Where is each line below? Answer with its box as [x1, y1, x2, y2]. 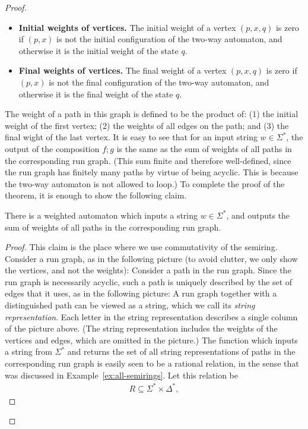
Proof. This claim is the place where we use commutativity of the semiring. [5, 241, 278, 253]
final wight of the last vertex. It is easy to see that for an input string [5, 131, 258, 143]
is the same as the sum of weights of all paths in [116, 142, 292, 154]
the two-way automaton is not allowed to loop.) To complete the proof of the [5, 177, 285, 190]
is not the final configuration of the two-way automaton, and [49, 75, 269, 88]
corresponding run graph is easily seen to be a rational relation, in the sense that [5, 357, 299, 370]
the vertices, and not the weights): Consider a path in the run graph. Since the [5, 264, 291, 276]
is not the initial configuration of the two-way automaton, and [56, 33, 282, 45]
